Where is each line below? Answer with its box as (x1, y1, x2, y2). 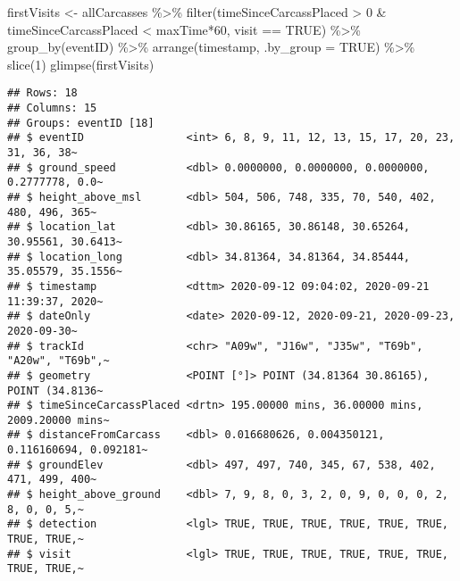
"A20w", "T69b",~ (7, 354, 110, 368)
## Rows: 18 (7, 87, 78, 100)
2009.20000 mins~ (7, 413, 110, 427)
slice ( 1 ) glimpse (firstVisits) (7, 54, 155, 73)
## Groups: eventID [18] (7, 116, 155, 129)
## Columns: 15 (7, 102, 97, 115)
